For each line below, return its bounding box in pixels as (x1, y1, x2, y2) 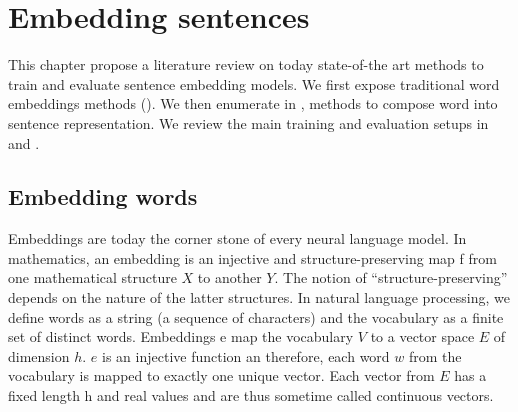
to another (197, 267, 262, 288)
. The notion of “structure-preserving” (274, 267, 508, 288)
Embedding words (8, 181, 198, 212)
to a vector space (370, 326, 475, 347)
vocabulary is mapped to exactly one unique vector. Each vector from (8, 365, 435, 386)
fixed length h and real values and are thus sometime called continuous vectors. (8, 385, 494, 406)
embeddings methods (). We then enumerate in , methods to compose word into (8, 93, 498, 114)
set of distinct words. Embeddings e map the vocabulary (8, 326, 354, 347)
